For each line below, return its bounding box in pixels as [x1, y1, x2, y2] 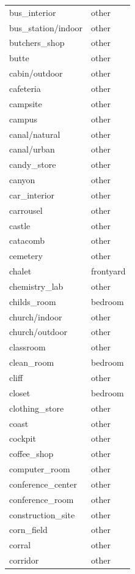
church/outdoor [9, 325, 67, 338]
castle [9, 219, 31, 232]
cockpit [9, 432, 36, 445]
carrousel [9, 203, 43, 216]
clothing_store [9, 401, 64, 414]
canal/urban [9, 143, 55, 156]
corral [9, 538, 31, 551]
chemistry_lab [9, 279, 64, 292]
